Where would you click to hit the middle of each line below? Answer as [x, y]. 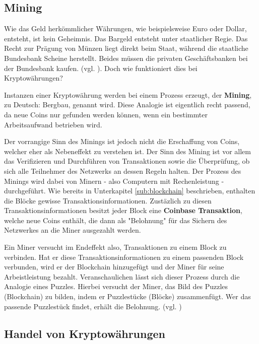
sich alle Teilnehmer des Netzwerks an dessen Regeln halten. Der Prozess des [123, 170]
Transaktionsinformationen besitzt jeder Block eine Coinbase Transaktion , [123, 210]
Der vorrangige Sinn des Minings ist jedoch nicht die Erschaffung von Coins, [122, 141]
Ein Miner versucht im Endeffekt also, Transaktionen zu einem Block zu [115, 247]
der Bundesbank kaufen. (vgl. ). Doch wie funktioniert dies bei [101, 68]
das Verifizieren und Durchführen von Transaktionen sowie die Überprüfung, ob [127, 161]
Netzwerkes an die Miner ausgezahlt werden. [73, 230]
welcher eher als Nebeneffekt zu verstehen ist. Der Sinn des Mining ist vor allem [127, 151]
